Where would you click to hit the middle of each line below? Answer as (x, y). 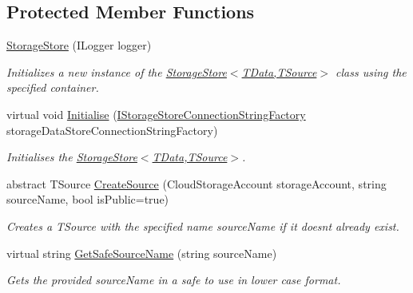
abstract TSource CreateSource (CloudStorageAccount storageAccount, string (197, 183)
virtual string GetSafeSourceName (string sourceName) (142, 253)
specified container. (53, 87)
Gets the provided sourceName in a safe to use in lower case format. (174, 280)
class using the (371, 71)
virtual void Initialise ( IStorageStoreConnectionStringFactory (156, 114)
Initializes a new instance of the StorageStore (117, 71)
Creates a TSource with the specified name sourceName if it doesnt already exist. (203, 226)
